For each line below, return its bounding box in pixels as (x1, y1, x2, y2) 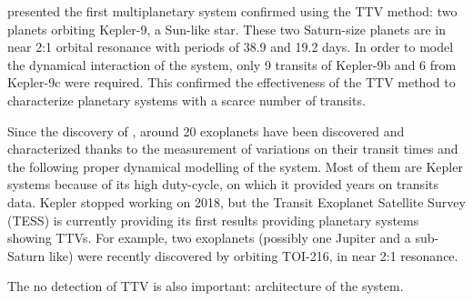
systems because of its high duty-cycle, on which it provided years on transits (7, 175, 438, 194)
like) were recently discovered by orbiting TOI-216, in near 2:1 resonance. (48, 246, 458, 265)
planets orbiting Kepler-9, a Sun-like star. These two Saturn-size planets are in (7, 19, 447, 38)
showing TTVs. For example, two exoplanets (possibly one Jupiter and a (7, 228, 411, 247)
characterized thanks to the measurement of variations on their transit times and (7, 139, 458, 158)
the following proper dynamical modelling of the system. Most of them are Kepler (7, 156, 463, 176)
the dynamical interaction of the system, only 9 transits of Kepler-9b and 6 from (7, 55, 457, 74)
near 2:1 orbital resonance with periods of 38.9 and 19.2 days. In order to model (7, 37, 454, 56)
